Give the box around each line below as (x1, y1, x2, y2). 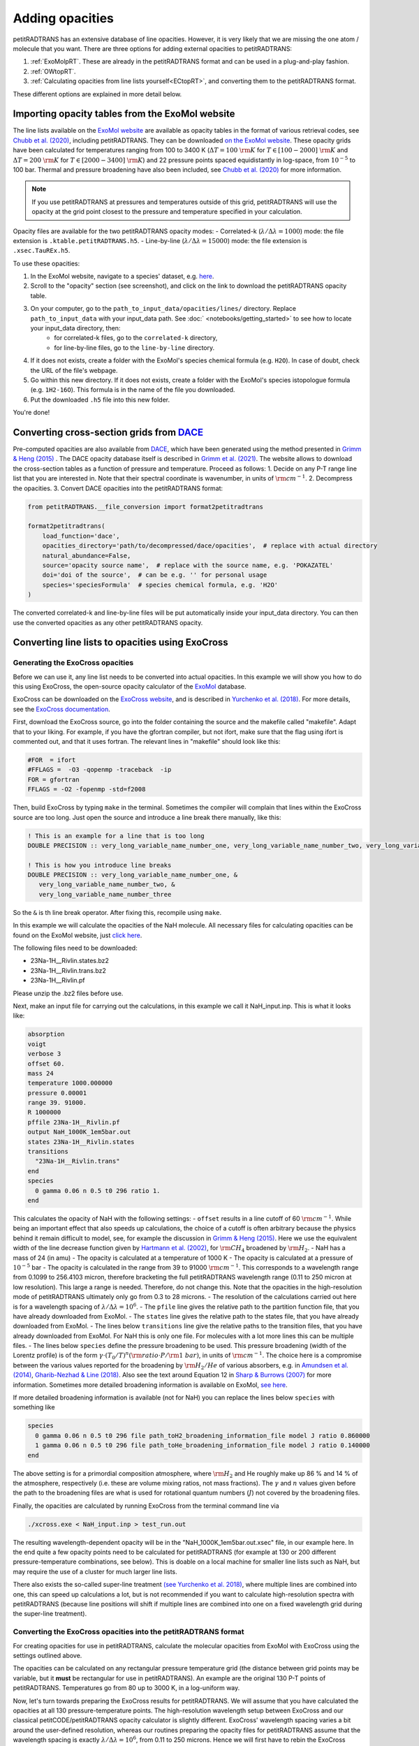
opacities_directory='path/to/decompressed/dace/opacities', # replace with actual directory (42, 542, 378, 550)
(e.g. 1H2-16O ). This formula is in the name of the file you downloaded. (30, 386, 235, 394)
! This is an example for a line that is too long (27, 832, 205, 839)
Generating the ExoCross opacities (13, 658, 134, 668)
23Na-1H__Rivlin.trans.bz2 (30, 966, 106, 974)
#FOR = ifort (27, 756, 76, 764)
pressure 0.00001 (27, 1089, 87, 1096)
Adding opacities (13, 10, 115, 26)
